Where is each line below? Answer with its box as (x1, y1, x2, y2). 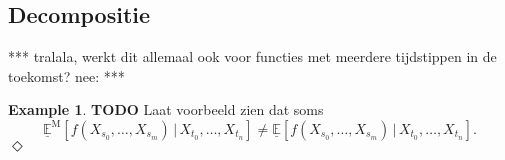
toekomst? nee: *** (8, 65, 125, 86)
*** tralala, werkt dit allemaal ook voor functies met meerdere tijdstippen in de (8, 46, 497, 67)
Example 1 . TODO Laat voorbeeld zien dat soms (8, 99, 324, 120)
